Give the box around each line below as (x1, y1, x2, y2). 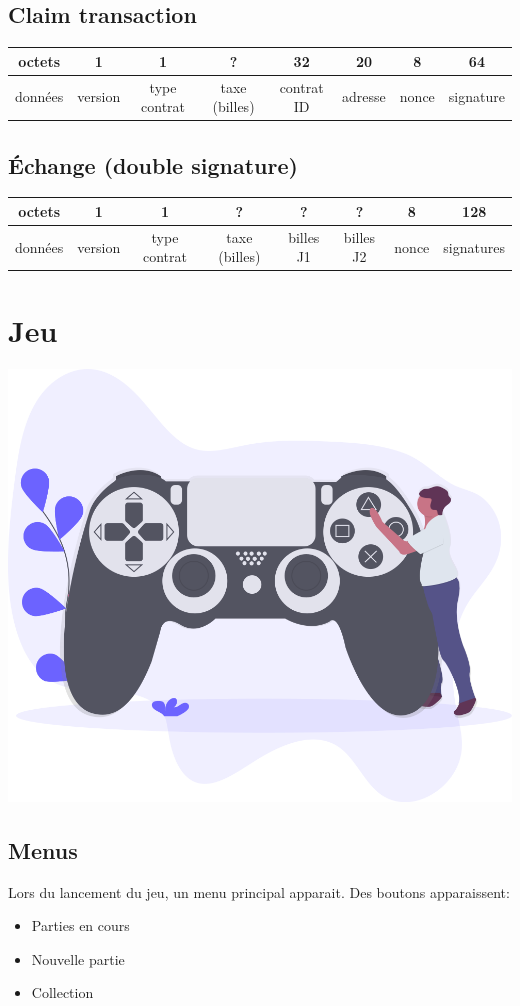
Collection (31, 982, 94, 1003)
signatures (443, 236, 505, 257)
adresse (342, 86, 386, 107)
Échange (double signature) (8, 149, 298, 180)
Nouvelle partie (31, 948, 125, 969)
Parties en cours (31, 915, 130, 936)
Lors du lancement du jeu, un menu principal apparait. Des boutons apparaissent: (8, 881, 510, 902)
